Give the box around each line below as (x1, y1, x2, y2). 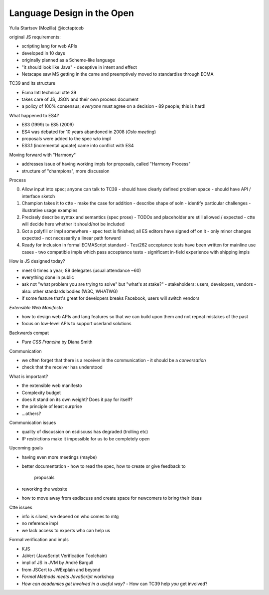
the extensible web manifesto (21, 383, 82, 389)
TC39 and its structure (9, 80, 56, 86)
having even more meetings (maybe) (21, 454, 97, 460)
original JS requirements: (9, 34, 61, 40)
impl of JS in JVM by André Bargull (21, 560, 94, 566)
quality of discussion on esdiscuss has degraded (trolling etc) (21, 429, 148, 435)
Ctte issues (9, 504, 32, 510)
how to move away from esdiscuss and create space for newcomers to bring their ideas (21, 495, 202, 501)
